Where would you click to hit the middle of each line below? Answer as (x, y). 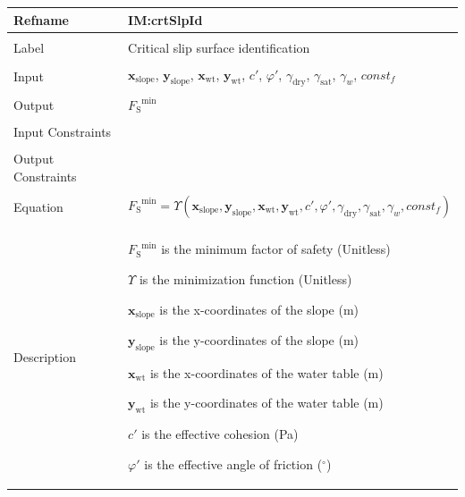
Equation (38, 206)
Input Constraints (63, 132)
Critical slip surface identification (219, 47)
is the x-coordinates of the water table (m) (266, 372)
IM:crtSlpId (165, 19)
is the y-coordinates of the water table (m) (266, 403)
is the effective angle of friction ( (233, 463)
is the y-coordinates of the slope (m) (259, 340)
